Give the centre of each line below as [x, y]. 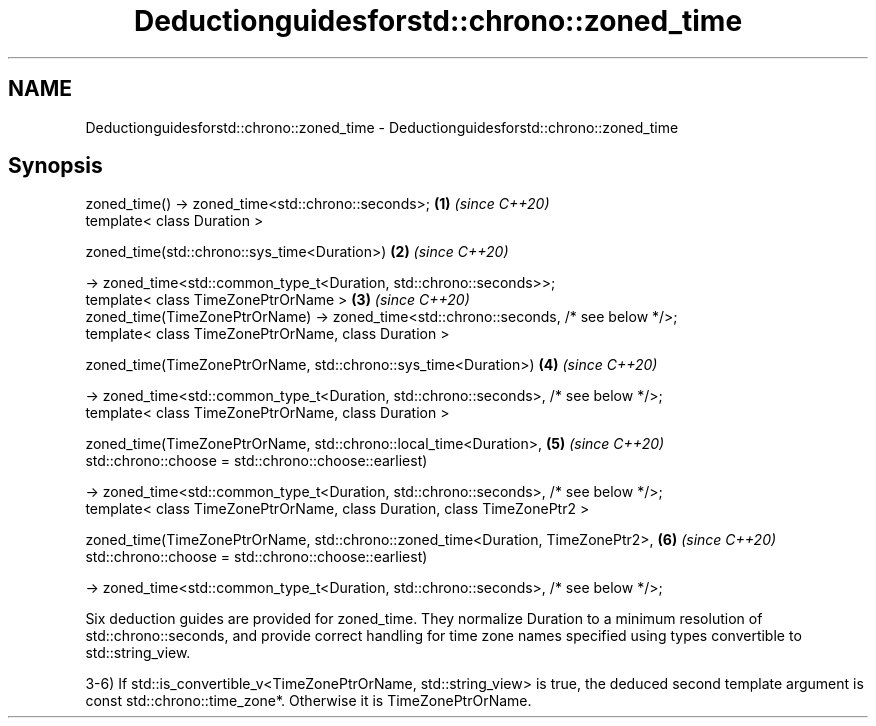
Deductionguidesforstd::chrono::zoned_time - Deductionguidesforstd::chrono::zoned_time [382, 127]
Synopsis [55, 166]
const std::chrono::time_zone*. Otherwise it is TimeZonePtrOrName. [308, 701]
